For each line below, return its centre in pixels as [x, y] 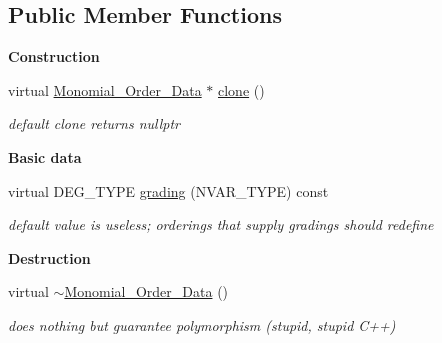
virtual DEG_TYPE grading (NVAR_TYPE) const [168, 190]
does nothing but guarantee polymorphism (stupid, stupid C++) [202, 324]
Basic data [45, 156]
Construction [54, 56]
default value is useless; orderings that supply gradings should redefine [221, 224]
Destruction [49, 257]
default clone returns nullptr [94, 123]
